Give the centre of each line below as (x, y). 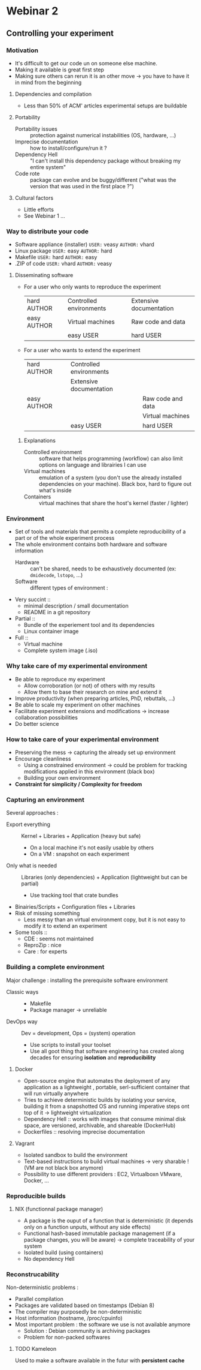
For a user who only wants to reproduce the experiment (92, 287)
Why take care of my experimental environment (77, 666)
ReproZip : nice (42, 945)
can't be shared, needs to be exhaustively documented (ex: (103, 569)
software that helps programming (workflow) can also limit (111, 459)
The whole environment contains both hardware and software (91, 545)
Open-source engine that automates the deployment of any (97, 1080)
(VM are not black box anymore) (63, 1167)
